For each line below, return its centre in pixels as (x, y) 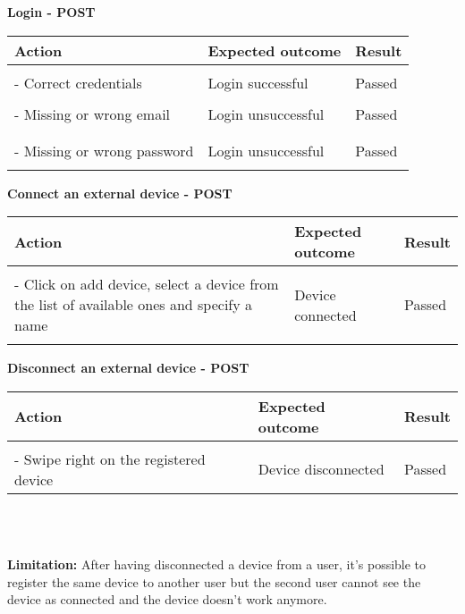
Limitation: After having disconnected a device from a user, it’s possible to (217, 564)
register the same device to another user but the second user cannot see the (214, 581)
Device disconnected (321, 469)
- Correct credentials (78, 82)
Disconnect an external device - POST (128, 368)
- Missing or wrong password (104, 150)
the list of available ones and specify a (134, 305)
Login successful (258, 82)
